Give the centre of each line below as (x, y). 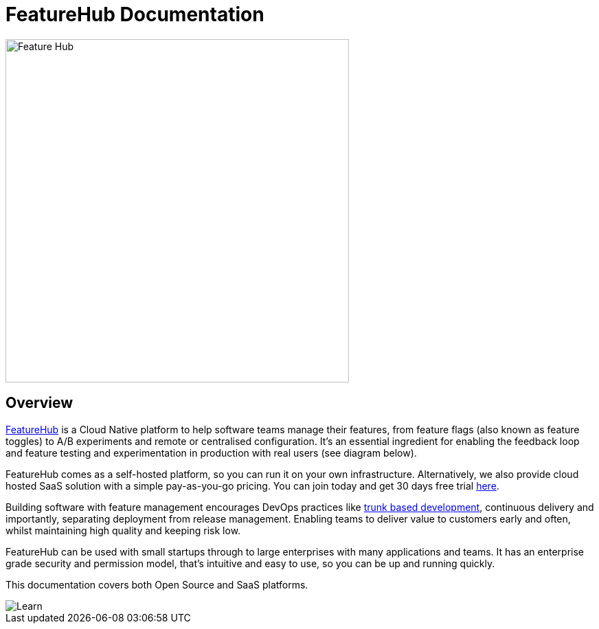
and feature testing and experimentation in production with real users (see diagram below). (211, 453)
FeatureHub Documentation (135, 14)
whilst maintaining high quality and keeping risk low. (123, 530)
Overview (39, 403)
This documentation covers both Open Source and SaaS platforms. (157, 584)
